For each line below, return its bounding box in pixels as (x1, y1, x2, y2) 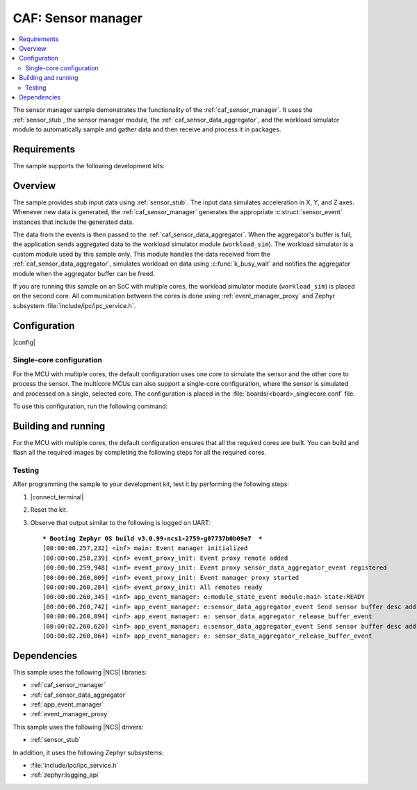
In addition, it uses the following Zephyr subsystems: (13, 748, 164, 757)
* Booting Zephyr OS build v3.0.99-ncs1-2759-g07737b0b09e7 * (42, 535, 263, 542)
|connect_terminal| (30, 492, 84, 501)
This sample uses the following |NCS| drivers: (13, 723, 144, 731)
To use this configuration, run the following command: (13, 402, 168, 410)
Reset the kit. (30, 506, 68, 514)
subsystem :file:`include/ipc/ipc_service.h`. (13, 301, 136, 309)
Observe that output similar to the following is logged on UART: (30, 518, 211, 526)
